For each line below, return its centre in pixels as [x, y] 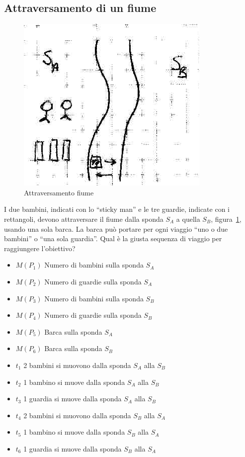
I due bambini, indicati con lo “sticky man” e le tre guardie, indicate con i [117, 209]
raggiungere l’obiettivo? [40, 248]
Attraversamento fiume [59, 192]
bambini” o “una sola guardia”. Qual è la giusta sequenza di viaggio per [113, 238]
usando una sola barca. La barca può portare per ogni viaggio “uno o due [116, 228]
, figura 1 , [226, 219]
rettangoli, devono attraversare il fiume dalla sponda [84, 219]
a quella [188, 219]
